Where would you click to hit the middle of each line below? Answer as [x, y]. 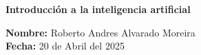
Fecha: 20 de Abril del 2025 [65, 46]
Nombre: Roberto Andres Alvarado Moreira [100, 32]
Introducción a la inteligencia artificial [98, 9]
